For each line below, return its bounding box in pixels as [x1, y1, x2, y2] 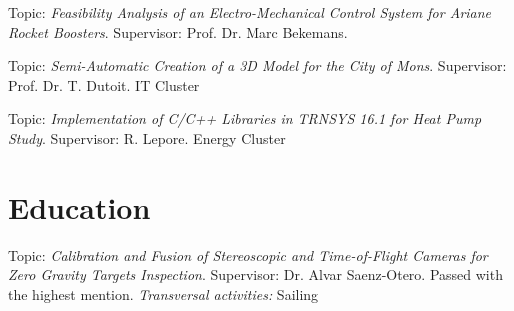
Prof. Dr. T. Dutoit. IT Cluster [8, 74, 200, 95]
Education [8, 186, 151, 227]
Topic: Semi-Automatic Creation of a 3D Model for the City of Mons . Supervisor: [8, 55, 507, 76]
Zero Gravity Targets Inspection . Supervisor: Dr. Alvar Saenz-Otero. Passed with [8, 264, 503, 285]
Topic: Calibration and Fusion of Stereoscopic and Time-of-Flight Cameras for [8, 244, 488, 265]
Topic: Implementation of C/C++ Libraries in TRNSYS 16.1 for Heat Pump [8, 108, 482, 129]
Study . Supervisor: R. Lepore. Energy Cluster [8, 127, 286, 148]
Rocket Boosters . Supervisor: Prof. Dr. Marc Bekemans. [8, 21, 348, 42]
